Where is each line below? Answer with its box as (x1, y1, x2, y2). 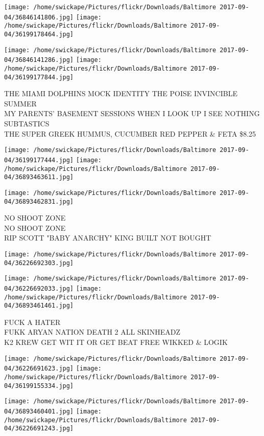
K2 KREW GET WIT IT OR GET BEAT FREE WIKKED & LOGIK (4, 337, 228, 347)
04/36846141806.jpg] (4, 13, 74, 21)
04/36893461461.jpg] (4, 302, 74, 310)
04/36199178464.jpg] (4, 30, 74, 38)
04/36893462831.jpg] (4, 198, 74, 205)
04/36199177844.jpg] (4, 73, 74, 81)
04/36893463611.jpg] (4, 173, 74, 181)
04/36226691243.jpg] (4, 425, 74, 432)
